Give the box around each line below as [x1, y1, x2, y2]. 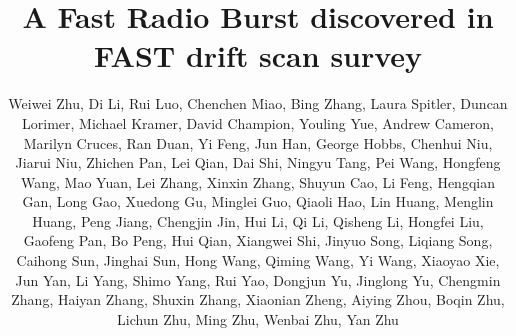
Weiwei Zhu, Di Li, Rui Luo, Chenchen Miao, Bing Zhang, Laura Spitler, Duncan [8, 93, 508, 114]
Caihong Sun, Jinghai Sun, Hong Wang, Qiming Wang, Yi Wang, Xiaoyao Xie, [16, 250, 500, 271]
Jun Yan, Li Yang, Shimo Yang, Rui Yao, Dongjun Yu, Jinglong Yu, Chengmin [15, 269, 501, 290]
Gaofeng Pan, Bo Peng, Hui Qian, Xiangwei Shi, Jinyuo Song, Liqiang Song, [23, 230, 493, 251]
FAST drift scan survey [93, 35, 423, 76]
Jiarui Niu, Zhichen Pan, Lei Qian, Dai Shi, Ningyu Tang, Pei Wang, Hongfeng [15, 152, 501, 173]
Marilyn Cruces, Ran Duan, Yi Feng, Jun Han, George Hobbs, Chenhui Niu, [23, 132, 493, 153]
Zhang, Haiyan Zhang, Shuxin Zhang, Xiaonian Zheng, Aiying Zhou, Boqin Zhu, [11, 289, 505, 310]
